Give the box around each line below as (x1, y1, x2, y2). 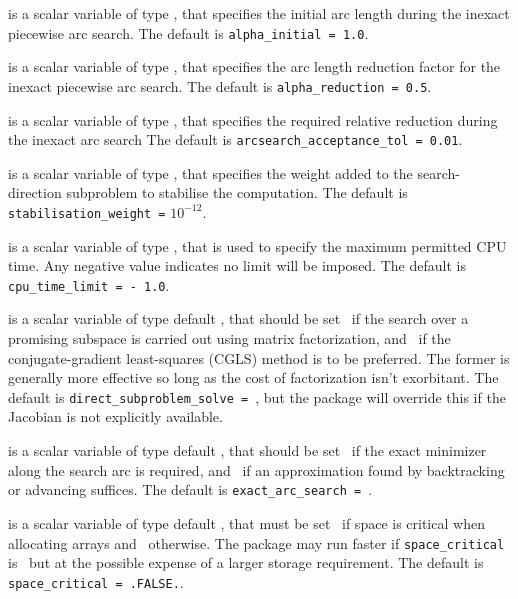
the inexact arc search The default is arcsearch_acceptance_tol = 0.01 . (8, 129, 463, 150)
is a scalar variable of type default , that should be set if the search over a (8, 308, 469, 329)
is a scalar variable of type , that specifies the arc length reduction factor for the (8, 56, 501, 77)
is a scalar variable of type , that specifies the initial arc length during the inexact (8, 3, 510, 23)
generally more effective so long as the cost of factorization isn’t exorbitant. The (8, 367, 499, 388)
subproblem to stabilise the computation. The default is (66, 182, 408, 203)
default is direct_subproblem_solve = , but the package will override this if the (8, 386, 506, 407)
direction (8, 182, 62, 203)
